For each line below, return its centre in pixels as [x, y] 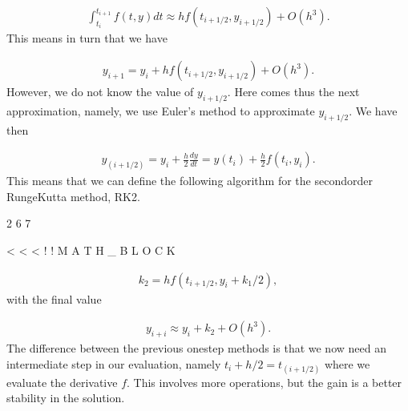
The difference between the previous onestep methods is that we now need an [196, 348]
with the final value [54, 298]
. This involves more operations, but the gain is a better [265, 382]
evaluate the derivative [62, 382]
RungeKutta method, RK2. [73, 196]
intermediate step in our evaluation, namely [114, 363]
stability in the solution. [66, 398]
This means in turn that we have [87, 38]
